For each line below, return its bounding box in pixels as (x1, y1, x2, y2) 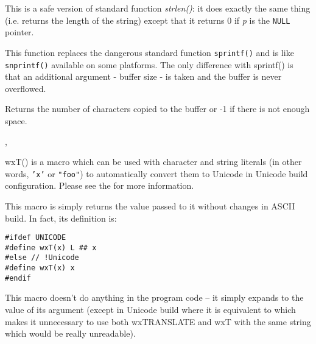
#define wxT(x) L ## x (5, 243, 97, 252)
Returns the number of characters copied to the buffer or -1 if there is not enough (5, 102, 310, 115)
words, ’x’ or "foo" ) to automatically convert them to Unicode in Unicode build (5, 167, 308, 180)
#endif (5, 273, 31, 283)
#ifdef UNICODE (5, 233, 66, 242)
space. (5, 114, 27, 127)
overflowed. (5, 82, 46, 94)
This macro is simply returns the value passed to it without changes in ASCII (5, 199, 295, 212)
